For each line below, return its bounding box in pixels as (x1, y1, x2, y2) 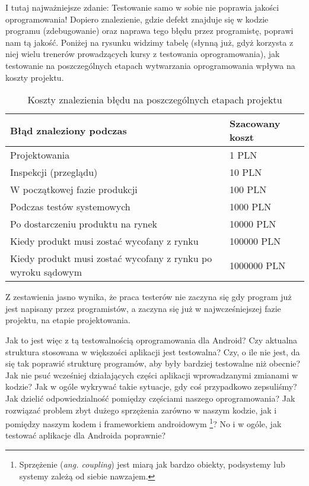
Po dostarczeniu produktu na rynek (10, 217, 158, 231)
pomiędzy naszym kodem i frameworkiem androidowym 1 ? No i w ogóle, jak (5, 416, 282, 430)
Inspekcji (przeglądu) (10, 165, 98, 179)
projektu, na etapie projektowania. (5, 314, 130, 326)
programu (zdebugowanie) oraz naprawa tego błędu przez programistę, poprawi (5, 24, 294, 37)
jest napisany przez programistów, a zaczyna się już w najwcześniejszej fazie (5, 302, 281, 314)
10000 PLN (230, 217, 276, 231)
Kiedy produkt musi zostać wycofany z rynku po (10, 251, 212, 266)
